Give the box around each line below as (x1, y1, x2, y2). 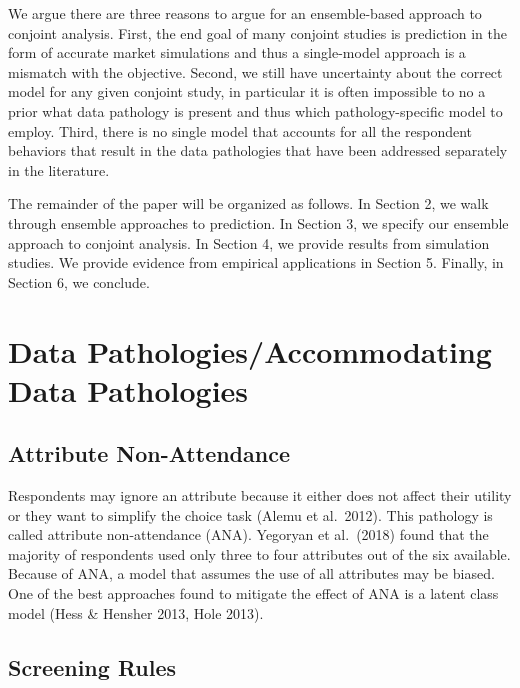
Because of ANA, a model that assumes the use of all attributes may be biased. (8, 563, 495, 584)
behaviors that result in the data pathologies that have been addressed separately (8, 140, 508, 161)
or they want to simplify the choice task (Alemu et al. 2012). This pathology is (8, 504, 493, 525)
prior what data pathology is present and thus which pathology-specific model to (8, 100, 503, 121)
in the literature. (8, 159, 110, 180)
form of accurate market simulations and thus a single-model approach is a (8, 42, 466, 63)
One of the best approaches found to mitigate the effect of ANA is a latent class (8, 583, 499, 604)
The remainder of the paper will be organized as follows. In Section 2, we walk (8, 193, 489, 214)
